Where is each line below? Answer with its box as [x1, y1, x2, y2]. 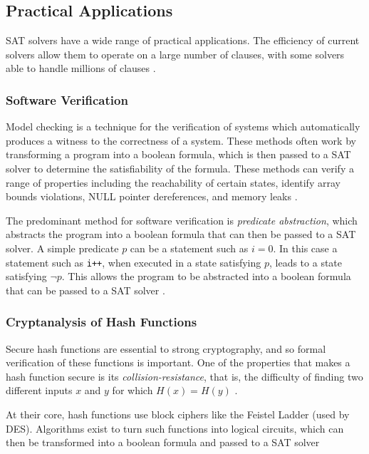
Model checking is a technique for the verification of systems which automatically [6, 119, 360, 134]
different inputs [6, 383, 73, 398]
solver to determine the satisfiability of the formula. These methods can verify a [6, 160, 354, 175]
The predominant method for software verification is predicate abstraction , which [6, 212, 358, 227]
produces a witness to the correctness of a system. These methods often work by [6, 133, 356, 148]
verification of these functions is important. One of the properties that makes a [6, 355, 350, 370]
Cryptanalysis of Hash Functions [6, 313, 197, 331]
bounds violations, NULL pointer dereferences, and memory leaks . [6, 189, 298, 204]
